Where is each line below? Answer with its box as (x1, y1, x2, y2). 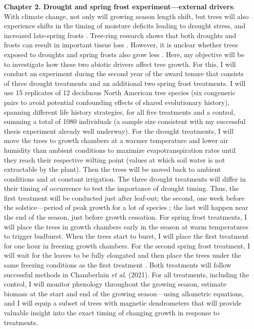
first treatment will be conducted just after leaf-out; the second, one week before (4, 192, 245, 203)
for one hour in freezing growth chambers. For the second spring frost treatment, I (4, 240, 250, 250)
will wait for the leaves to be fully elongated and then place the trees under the (4, 250, 241, 260)
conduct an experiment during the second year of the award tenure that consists (4, 68, 244, 79)
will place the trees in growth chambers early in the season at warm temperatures (4, 221, 249, 231)
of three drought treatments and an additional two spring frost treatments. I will (4, 78, 246, 88)
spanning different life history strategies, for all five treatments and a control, (4, 106, 235, 117)
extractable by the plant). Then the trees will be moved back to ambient (4, 164, 221, 174)
